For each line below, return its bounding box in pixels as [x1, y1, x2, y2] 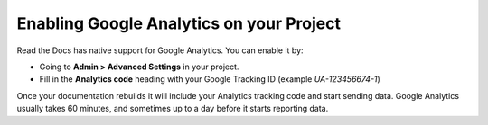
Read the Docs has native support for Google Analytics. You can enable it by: [16, 45, 304, 56]
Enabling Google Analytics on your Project [16, 13, 341, 33]
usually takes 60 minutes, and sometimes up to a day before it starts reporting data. [16, 103, 329, 114]
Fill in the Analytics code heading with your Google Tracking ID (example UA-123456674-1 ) [39, 74, 381, 85]
